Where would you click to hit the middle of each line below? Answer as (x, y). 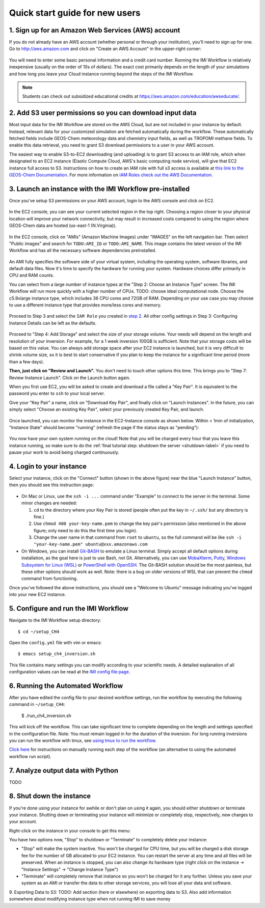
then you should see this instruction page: (52, 485)
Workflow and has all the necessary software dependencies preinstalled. (83, 250)
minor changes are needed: (49, 503)
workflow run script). (30, 756)
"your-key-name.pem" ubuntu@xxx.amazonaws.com (91, 544)
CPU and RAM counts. (32, 275)
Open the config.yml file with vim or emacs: (55, 642)
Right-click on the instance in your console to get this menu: (70, 830)
